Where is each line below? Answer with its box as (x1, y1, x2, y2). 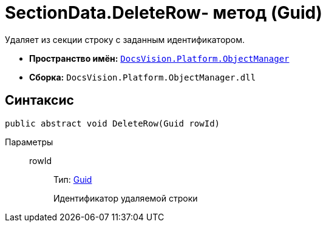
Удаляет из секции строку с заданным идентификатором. (5, 34, 245, 45)
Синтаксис (5, 93, 74, 108)
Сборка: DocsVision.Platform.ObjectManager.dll (29, 71, 256, 82)
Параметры (5, 136, 53, 147)
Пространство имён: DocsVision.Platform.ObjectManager (29, 53, 290, 64)
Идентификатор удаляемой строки (53, 192, 198, 203)
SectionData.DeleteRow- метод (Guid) (5, 2, 322, 23)
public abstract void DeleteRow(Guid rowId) (5, 118, 220, 128)
